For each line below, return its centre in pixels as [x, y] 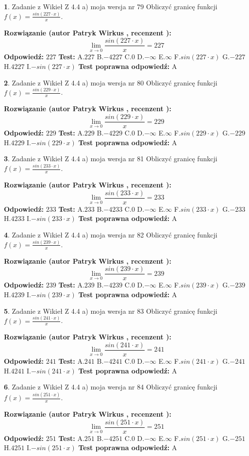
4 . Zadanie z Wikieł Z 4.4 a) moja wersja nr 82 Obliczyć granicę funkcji [111, 234]
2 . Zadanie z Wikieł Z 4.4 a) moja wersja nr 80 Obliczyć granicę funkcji [111, 82]
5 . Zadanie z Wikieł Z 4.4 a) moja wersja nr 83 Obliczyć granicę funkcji [111, 311]
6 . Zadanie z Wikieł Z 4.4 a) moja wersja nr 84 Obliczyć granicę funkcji [111, 387]
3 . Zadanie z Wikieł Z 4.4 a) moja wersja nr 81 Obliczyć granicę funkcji [111, 159]
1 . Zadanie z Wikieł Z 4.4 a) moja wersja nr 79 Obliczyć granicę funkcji [111, 6]
